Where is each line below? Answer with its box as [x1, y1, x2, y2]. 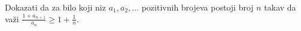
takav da [264, 1, 296, 13]
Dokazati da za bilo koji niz [5, 1, 106, 13]
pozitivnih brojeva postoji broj [141, 1, 254, 13]
